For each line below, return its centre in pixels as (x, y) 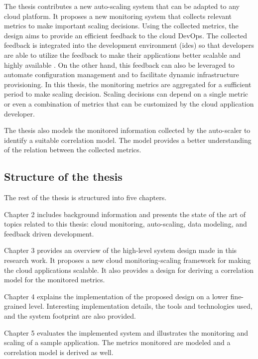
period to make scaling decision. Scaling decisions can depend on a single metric (126, 94)
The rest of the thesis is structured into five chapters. (85, 197)
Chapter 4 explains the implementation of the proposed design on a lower (116, 296)
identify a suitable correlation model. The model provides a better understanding (128, 140)
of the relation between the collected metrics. (73, 150)
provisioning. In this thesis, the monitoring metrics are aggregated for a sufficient (128, 84)
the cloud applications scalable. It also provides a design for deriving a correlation (129, 270)
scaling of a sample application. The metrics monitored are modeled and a (117, 342)
